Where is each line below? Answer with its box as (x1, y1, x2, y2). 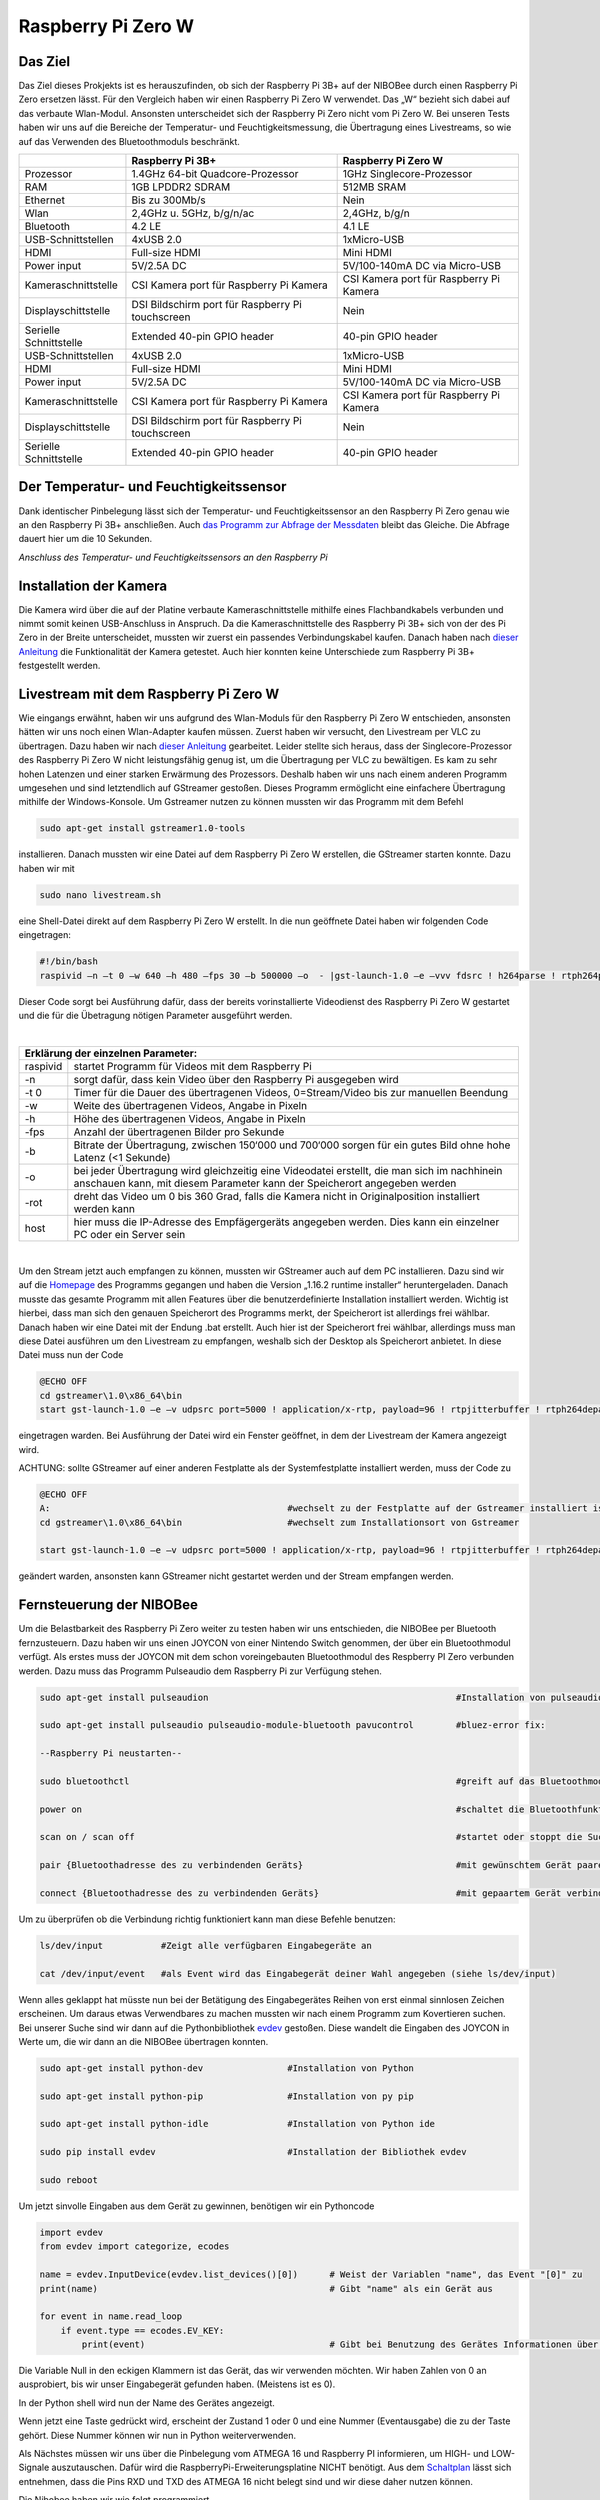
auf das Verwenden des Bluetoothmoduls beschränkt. (18, 135, 240, 147)
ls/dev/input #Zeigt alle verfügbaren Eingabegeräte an (39, 1940, 372, 1951)
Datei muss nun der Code (18, 1349, 124, 1361)
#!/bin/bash (39, 956, 99, 967)
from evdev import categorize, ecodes (39, 2241, 230, 2252)
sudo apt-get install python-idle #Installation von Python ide (39, 2118, 435, 2130)
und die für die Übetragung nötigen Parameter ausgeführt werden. (18, 1009, 293, 1021)
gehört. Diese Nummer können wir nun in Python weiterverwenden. (18, 2429, 297, 2441)
